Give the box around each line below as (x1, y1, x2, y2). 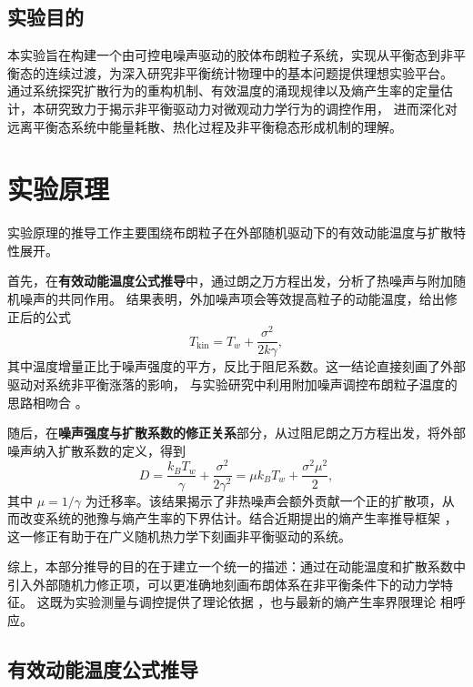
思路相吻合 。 (7, 392, 88, 411)
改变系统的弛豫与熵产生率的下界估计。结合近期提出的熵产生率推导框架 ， (19, 509, 458, 528)
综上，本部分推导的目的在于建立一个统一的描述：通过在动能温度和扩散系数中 (7, 557, 466, 576)
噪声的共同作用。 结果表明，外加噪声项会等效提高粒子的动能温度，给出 (19, 289, 445, 308)
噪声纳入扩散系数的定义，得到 (7, 440, 186, 460)
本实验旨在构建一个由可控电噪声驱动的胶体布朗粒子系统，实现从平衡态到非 (7, 45, 453, 65)
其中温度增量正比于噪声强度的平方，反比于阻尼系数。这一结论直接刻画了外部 (7, 357, 466, 376)
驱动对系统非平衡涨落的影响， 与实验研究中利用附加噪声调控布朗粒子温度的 (7, 375, 458, 393)
